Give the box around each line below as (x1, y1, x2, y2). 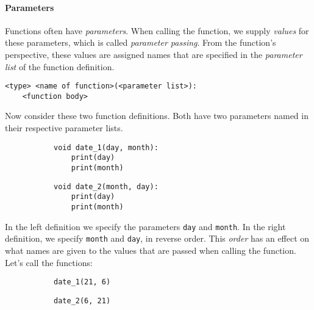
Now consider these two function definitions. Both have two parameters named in (5, 109, 309, 122)
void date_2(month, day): (54, 182, 159, 191)
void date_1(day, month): (54, 143, 159, 152)
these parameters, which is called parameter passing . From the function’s (5, 36, 276, 49)
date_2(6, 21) (54, 296, 111, 305)
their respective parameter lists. (5, 121, 123, 134)
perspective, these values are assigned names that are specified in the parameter (5, 48, 302, 60)
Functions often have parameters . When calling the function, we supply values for (5, 24, 309, 37)
